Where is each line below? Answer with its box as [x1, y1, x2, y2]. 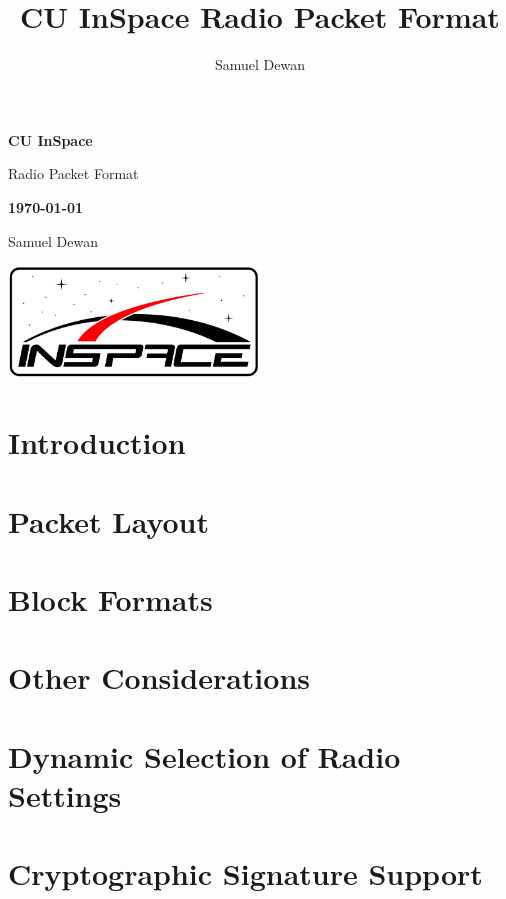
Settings [8, 774, 122, 815]
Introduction [8, 422, 186, 463]
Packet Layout [8, 500, 210, 541]
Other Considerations [8, 657, 310, 698]
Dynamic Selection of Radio [8, 735, 401, 776]
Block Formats [8, 578, 213, 619]
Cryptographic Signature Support [8, 853, 483, 894]
